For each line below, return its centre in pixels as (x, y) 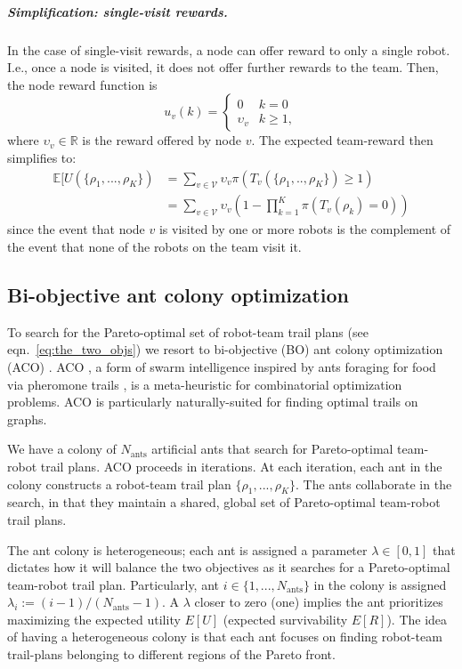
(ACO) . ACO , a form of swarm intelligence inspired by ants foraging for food (222, 366)
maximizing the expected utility (94, 619)
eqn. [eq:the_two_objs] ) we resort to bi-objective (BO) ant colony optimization (225, 349)
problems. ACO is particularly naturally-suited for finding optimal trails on (213, 402)
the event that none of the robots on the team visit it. (154, 246)
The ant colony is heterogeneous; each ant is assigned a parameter (187, 549)
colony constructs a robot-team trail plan (119, 484)
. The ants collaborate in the (374, 484)
